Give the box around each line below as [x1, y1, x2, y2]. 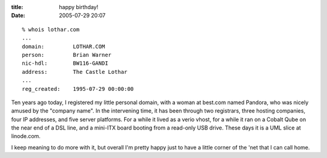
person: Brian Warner [22, 51, 112, 58]
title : [11, 4, 24, 10]
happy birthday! [59, 4, 99, 10]
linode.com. [11, 133, 41, 140]
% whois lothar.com [22, 26, 80, 33]
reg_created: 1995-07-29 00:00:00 [22, 85, 134, 92]
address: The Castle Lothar [22, 68, 128, 75]
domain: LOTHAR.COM [22, 43, 105, 50]
